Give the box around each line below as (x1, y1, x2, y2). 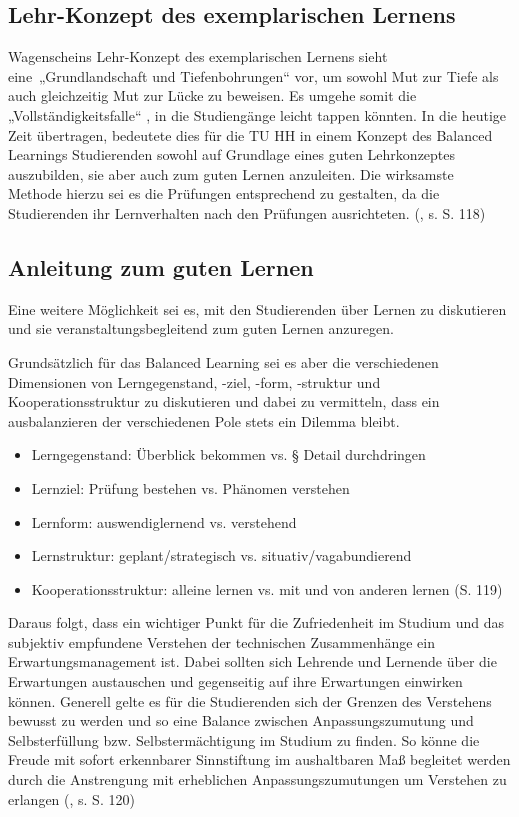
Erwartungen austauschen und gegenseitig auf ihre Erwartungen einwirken (8, 671, 463, 692)
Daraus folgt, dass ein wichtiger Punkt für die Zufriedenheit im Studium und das (8, 612, 504, 633)
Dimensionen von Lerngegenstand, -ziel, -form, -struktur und (8, 371, 381, 392)
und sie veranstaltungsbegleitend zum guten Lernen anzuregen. (8, 318, 394, 339)
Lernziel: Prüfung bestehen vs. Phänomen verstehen (31, 477, 350, 498)
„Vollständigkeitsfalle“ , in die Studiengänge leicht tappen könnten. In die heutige (8, 104, 506, 125)
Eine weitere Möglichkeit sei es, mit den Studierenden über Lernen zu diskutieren (8, 298, 507, 319)
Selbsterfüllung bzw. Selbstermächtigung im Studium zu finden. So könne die (8, 729, 480, 750)
